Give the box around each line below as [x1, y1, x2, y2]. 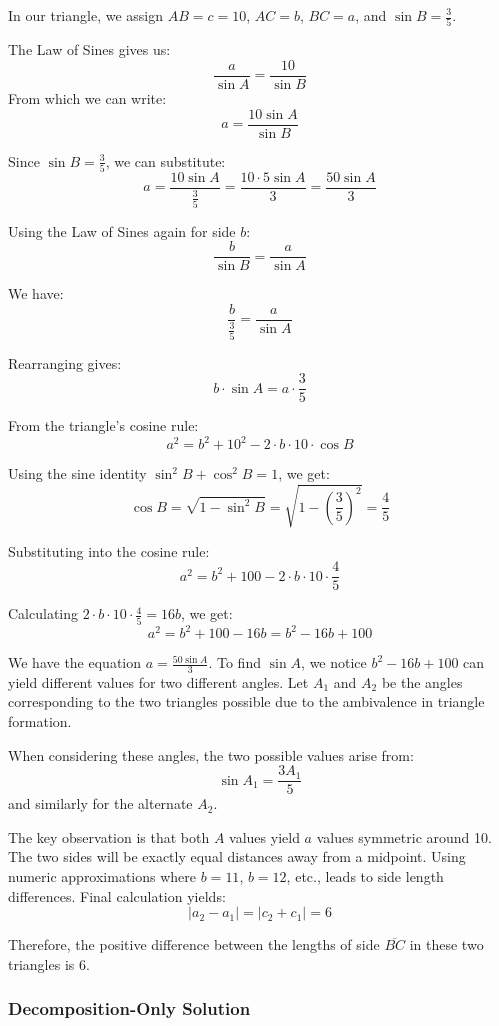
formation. [8, 711, 72, 732]
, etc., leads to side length [286, 866, 444, 887]
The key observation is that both [8, 826, 210, 847]
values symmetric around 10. [316, 826, 492, 847]
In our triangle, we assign [8, 5, 164, 25]
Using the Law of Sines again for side [8, 220, 236, 241]
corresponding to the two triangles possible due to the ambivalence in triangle [8, 691, 485, 712]
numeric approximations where [8, 866, 197, 887]
